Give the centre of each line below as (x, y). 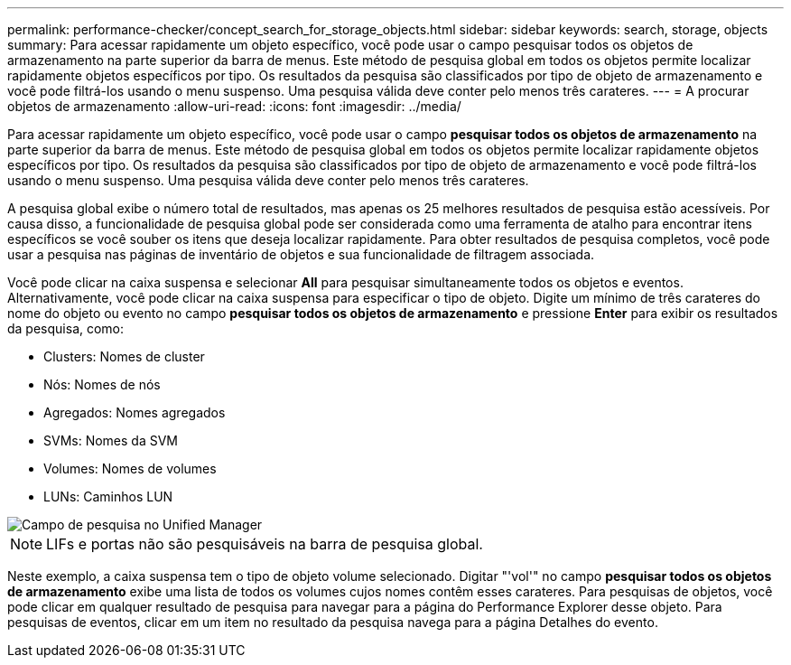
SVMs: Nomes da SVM (111, 440)
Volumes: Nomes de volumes (130, 468)
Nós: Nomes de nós (102, 384)
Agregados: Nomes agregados (135, 412)
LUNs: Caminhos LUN (108, 496)
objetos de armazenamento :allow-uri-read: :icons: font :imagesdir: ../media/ (234, 106)
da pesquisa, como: (66, 328)
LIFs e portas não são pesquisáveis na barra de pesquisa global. (265, 544)
